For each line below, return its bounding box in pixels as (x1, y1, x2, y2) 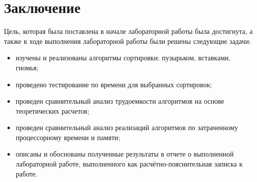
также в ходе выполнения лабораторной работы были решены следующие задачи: (4, 35, 251, 46)
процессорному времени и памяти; (15, 132, 120, 142)
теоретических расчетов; (15, 105, 89, 116)
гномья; (15, 62, 39, 72)
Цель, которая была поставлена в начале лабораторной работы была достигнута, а (4, 26, 253, 36)
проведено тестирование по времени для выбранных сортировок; (15, 79, 212, 89)
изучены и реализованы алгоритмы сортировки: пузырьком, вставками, (15, 52, 231, 63)
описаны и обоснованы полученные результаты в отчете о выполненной (15, 149, 234, 159)
